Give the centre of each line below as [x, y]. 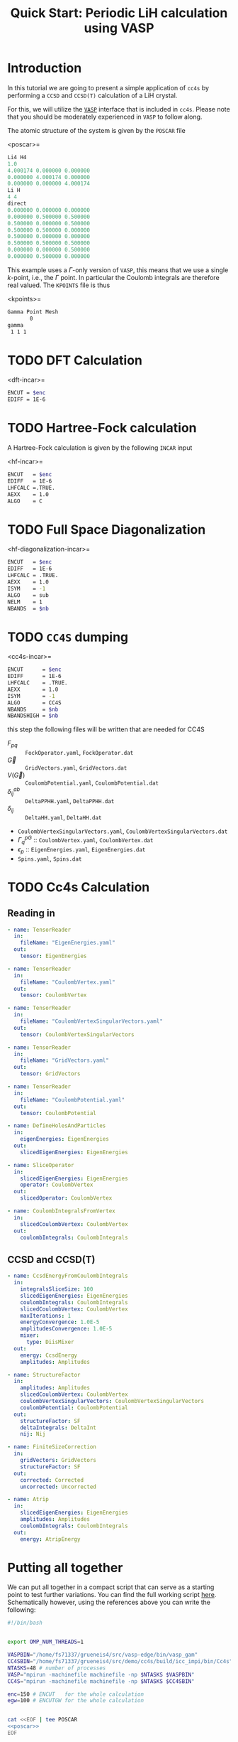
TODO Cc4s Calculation [79, 887]
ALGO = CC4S [34, 703]
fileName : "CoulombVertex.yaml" [68, 982]
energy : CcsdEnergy [49, 1355]
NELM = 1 [25, 602]
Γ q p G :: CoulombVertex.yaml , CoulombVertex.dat [85, 840]
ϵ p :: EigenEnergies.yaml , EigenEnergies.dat [81, 850]
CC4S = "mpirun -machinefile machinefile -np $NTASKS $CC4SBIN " [101, 1681]
